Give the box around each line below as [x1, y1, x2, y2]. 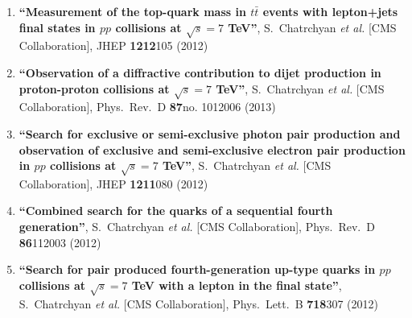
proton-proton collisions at [19, 80, 170, 97]
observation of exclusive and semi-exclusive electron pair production [19, 141, 406, 158]
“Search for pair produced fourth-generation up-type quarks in [19, 261, 376, 278]
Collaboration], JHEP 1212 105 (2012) [19, 37, 208, 54]
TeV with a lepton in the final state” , [131, 276, 342, 293]
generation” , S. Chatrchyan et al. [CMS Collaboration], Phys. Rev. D [19, 218, 375, 235]
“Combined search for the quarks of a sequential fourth [19, 202, 333, 219]
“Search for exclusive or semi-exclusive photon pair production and [19, 125, 401, 142]
